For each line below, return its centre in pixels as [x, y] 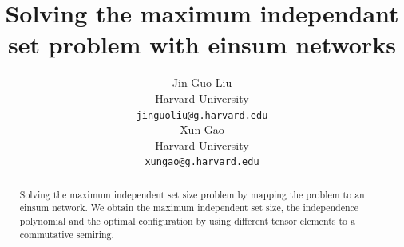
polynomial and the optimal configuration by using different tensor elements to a [187, 221]
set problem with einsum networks [202, 44]
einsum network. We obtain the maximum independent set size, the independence [189, 208]
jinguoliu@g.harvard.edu [202, 115]
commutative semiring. [67, 234]
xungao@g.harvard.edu [202, 162]
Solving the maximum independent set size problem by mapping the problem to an [192, 194]
